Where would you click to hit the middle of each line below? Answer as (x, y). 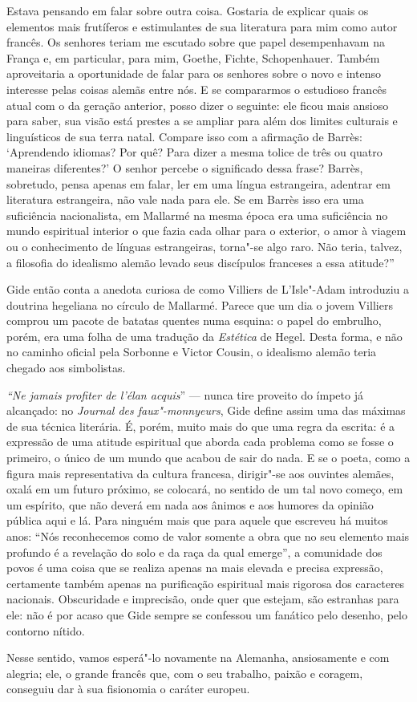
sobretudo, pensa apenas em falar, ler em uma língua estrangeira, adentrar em (198, 183)
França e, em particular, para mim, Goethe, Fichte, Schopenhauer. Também (193, 57)
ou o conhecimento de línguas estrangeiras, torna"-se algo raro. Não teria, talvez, (204, 246)
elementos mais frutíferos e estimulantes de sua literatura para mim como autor (202, 26)
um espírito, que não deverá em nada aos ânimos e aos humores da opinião (190, 504)
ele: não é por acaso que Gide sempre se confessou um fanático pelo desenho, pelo (207, 614)
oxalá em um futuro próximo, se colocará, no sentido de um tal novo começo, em (205, 489)
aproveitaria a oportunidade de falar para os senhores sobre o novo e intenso (194, 73)
